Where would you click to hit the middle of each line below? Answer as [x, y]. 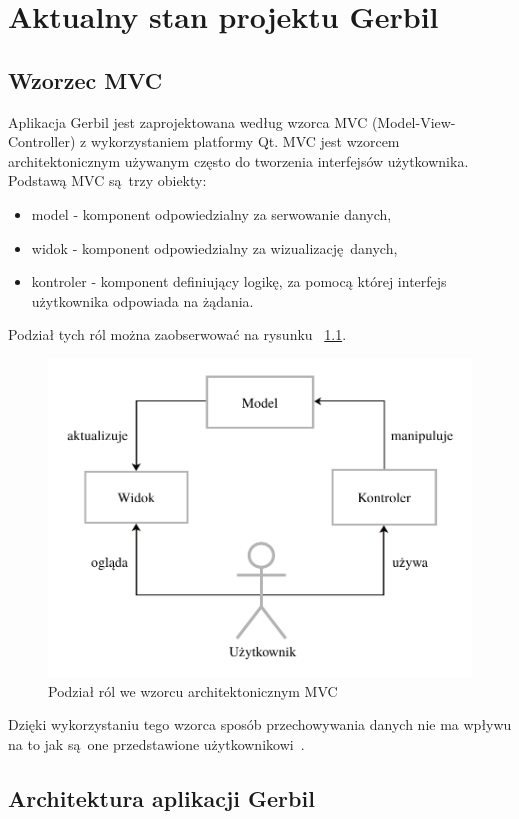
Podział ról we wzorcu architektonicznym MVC [193, 690]
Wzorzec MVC [85, 79]
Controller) [42, 141]
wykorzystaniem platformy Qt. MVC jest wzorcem [245, 141]
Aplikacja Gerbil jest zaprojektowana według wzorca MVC [188, 121]
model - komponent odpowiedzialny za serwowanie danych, [211, 213]
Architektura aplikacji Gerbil [161, 797]
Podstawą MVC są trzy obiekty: [107, 180]
